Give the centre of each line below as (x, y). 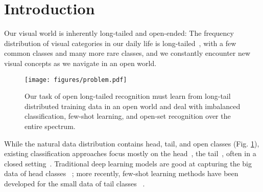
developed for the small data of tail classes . (75, 183)
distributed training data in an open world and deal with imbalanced (133, 106)
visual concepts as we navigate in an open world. (80, 63)
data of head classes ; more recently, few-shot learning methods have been (121, 173)
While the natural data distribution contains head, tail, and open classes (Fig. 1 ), (132, 143)
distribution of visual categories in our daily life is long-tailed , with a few (120, 43)
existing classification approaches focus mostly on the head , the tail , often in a (130, 153)
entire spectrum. (50, 126)
